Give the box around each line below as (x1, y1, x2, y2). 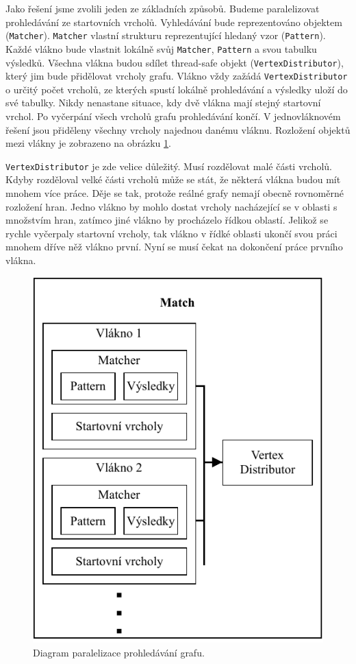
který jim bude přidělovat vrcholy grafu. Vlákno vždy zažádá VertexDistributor (5, 69, 348, 83)
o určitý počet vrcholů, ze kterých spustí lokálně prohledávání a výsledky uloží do (5, 82, 348, 96)
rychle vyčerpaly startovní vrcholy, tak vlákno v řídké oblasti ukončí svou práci (5, 226, 338, 240)
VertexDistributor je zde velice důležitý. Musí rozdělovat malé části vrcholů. (5, 158, 332, 173)
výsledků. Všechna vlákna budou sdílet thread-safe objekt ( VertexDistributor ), (5, 55, 344, 69)
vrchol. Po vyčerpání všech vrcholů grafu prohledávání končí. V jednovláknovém (5, 109, 341, 123)
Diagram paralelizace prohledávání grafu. (33, 645, 205, 659)
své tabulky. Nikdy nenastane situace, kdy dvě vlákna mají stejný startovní (5, 95, 321, 110)
